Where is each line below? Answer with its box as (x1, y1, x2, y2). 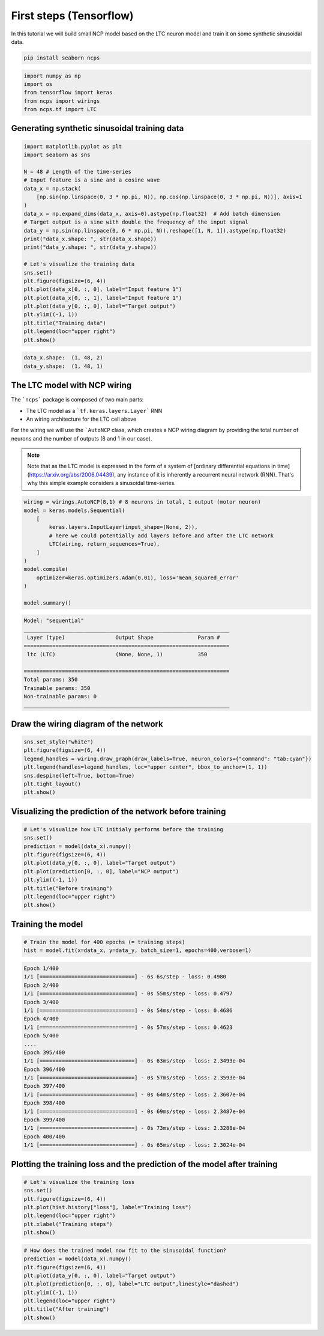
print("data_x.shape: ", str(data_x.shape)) (23, 235, 157, 242)
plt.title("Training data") (23, 319, 106, 326)
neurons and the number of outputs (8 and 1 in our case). (11, 435, 152, 442)
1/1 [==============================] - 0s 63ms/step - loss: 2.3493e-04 (23, 1058, 245, 1064)
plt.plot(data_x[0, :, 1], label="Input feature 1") (23, 294, 182, 301)
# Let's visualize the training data (23, 261, 135, 267)
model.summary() (23, 599, 72, 606)
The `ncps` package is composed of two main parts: (11, 396, 144, 403)
